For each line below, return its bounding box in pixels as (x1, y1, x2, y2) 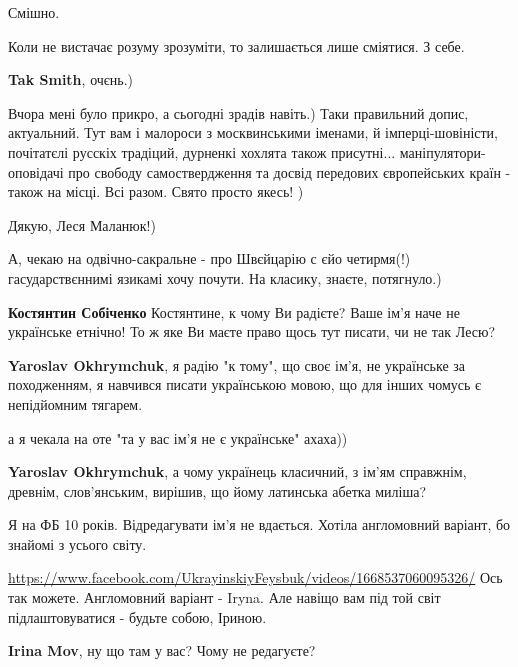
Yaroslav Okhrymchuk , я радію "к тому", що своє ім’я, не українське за (8, 354, 466, 375)
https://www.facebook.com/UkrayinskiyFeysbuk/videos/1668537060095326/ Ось (8, 567, 503, 588)
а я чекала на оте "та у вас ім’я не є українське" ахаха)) (8, 427, 348, 448)
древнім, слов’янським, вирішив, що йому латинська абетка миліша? (8, 480, 427, 501)
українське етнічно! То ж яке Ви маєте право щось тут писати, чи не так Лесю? (8, 321, 496, 342)
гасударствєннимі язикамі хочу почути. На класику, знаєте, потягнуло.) (8, 267, 442, 288)
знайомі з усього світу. (8, 533, 147, 554)
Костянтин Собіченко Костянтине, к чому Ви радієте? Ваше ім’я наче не (8, 301, 460, 322)
